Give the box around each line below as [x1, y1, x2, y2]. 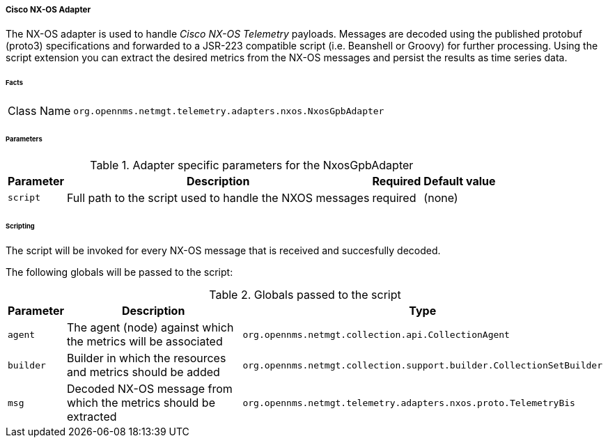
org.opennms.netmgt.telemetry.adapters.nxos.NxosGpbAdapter [73, 105, 384, 116]
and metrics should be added [66, 365, 220, 380]
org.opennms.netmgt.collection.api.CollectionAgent [242, 329, 510, 340]
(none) [423, 190, 458, 205]
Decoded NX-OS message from [66, 382, 233, 396]
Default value [423, 173, 496, 188]
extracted [66, 410, 117, 424]
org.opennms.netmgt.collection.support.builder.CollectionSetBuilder [242, 359, 602, 371]
